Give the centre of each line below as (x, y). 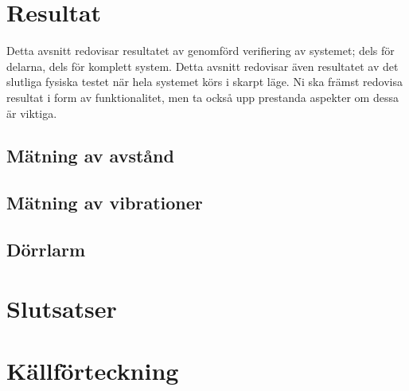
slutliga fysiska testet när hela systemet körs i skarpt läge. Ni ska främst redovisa (204, 82)
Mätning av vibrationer (105, 203)
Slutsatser (62, 308)
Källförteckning (93, 370)
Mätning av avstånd (90, 156)
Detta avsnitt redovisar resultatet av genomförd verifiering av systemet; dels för (201, 51)
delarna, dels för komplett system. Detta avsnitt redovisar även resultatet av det (203, 66)
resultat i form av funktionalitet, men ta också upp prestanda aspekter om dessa (203, 97)
